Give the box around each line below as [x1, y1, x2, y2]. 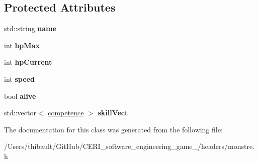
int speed [4, 73, 35, 84]
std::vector [4, 107, 36, 118]
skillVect [98, 107, 128, 118]
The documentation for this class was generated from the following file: [4, 124, 223, 134]
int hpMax [4, 40, 40, 50]
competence [48, 107, 84, 118]
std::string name [4, 23, 56, 34]
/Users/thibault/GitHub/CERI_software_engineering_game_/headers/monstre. [4, 141, 255, 151]
